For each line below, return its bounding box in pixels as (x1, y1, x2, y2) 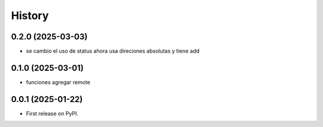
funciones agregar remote (26, 78, 91, 86)
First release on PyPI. (26, 110, 79, 117)
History (11, 9, 49, 22)
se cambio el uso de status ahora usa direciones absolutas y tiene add (26, 48, 200, 55)
